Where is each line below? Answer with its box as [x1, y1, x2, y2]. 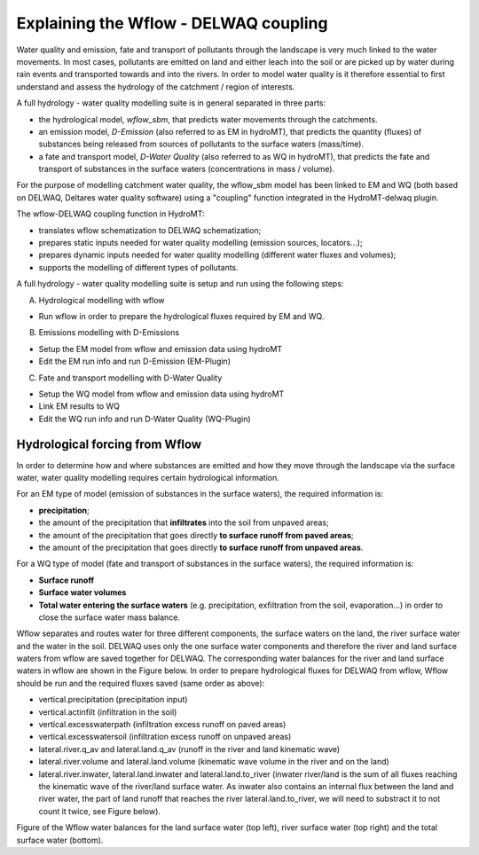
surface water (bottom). [16, 835, 104, 845]
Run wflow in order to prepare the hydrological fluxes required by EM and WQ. [38, 310, 325, 321]
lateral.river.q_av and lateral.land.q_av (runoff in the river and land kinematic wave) [38, 743, 341, 754]
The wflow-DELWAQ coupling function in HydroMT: [16, 208, 205, 219]
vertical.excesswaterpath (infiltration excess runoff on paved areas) [38, 719, 287, 730]
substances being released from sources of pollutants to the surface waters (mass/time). [38, 138, 364, 150]
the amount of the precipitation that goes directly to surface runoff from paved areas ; [38, 529, 354, 540]
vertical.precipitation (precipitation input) [38, 694, 188, 705]
